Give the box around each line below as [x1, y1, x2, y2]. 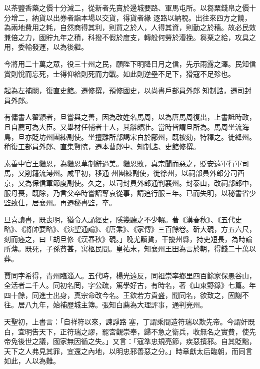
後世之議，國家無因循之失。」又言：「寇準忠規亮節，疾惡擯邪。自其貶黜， [17, 336, 256, 346]
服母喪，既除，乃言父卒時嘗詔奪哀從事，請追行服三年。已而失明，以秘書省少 [4, 187, 256, 198]
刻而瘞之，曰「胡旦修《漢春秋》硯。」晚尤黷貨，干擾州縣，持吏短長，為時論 [4, 233, 252, 244]
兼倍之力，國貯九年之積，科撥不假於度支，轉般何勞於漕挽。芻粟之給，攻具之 [4, 32, 256, 42]
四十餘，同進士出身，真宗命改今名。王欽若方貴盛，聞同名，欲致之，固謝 [4, 289, 242, 300]
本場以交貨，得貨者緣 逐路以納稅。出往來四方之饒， [80, 12, 251, 23]
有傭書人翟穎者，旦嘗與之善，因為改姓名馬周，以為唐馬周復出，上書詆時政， [4, 112, 256, 122]
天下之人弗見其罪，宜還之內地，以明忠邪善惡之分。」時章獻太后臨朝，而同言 [4, 345, 252, 356]
